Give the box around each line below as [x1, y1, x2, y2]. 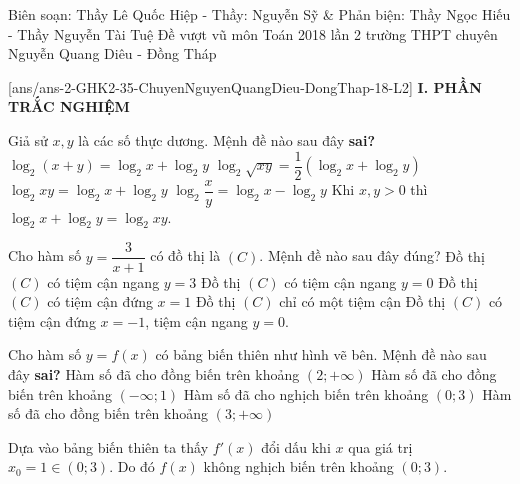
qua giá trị [348, 436, 413, 457]
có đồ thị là [150, 245, 221, 266]
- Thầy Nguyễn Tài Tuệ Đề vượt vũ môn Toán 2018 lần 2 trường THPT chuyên [8, 23, 498, 44]
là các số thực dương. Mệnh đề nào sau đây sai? [78, 129, 375, 150]
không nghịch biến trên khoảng [203, 456, 394, 477]
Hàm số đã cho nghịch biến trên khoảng [183, 383, 429, 404]
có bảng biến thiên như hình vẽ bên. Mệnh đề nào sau [155, 344, 487, 365]
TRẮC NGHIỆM [8, 96, 130, 117]
